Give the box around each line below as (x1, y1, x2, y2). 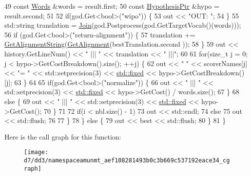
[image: (24, 149, 49, 156)
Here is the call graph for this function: (4, 131, 121, 141)
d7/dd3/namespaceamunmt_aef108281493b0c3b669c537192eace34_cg (24, 157, 230, 164)
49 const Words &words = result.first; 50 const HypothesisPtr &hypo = (4, 1, 219, 11)
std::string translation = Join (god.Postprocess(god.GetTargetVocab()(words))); (4, 20, 241, 30)
